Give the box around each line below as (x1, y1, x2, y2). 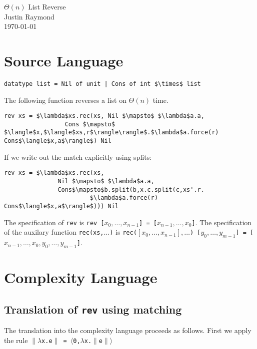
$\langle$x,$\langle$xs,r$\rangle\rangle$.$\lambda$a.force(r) (4, 129, 219, 136)
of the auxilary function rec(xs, (4, 227, 104, 237)
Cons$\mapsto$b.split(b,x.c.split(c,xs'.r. (57, 186, 204, 193)
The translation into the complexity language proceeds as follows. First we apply (4, 325, 251, 336)
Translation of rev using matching (4, 301, 182, 317)
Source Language (4, 50, 123, 70)
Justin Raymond (4, 11, 54, 21)
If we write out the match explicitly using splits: (4, 151, 152, 162)
